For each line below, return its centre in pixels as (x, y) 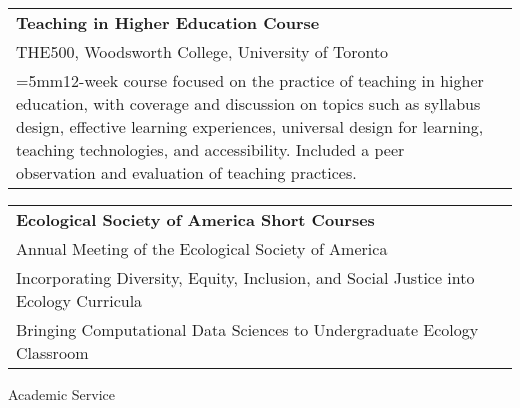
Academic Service (61, 394)
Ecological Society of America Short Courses (195, 219)
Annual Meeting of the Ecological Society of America (202, 248)
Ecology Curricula (79, 300)
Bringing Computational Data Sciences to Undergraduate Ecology (247, 329)
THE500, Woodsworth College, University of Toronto (202, 51)
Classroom (52, 352)
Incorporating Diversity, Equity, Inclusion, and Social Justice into (245, 277)
